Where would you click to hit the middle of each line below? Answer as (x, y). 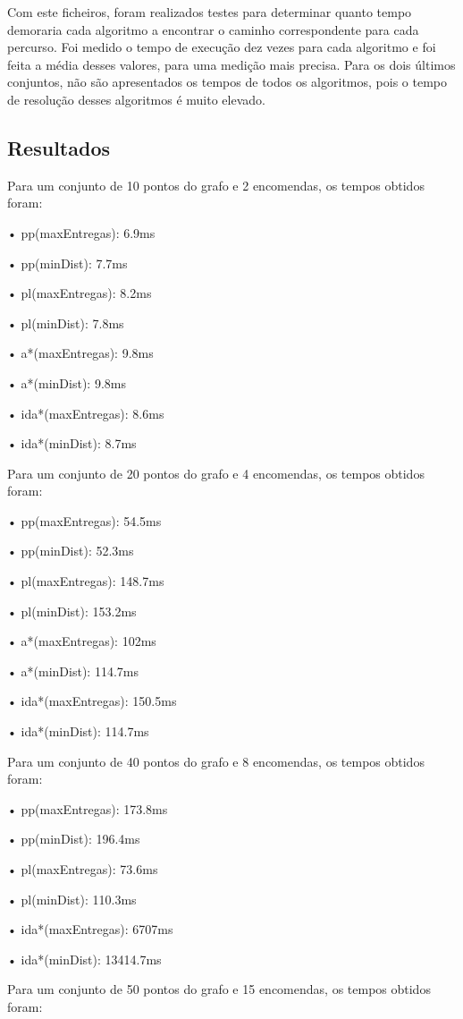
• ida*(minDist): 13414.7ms (84, 959)
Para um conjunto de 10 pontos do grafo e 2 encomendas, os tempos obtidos (216, 185)
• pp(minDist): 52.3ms (71, 551)
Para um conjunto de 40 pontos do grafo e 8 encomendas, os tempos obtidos (216, 761)
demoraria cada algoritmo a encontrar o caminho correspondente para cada (213, 29)
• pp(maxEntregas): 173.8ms (88, 808)
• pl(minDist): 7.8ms (66, 323)
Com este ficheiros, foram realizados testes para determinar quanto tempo (210, 12)
